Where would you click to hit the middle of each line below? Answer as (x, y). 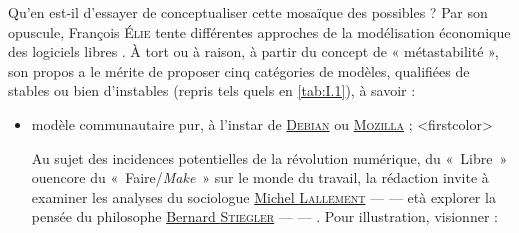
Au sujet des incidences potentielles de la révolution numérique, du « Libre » (269, 157)
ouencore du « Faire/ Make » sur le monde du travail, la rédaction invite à (260, 177)
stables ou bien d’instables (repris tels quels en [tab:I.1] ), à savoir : (212, 90)
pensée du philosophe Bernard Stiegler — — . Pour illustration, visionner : (264, 216)
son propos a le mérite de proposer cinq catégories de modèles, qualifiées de (239, 70)
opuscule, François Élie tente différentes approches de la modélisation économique (259, 31)
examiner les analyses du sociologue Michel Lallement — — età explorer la (263, 196)
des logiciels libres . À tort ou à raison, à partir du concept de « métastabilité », (253, 51)
